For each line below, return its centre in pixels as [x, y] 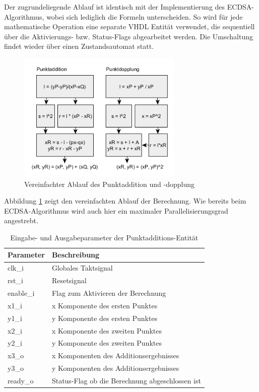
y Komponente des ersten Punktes [105, 318]
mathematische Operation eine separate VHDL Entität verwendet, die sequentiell [129, 26]
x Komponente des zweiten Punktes [107, 330]
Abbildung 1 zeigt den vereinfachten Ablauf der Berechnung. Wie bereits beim [125, 201]
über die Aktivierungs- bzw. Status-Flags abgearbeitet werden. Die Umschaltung [128, 36]
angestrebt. [21, 220]
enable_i [21, 293]
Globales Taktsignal [82, 268]
